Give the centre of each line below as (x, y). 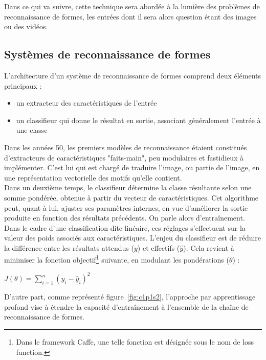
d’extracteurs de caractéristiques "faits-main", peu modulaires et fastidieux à (124, 157)
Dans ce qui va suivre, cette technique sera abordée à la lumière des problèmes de (132, 6)
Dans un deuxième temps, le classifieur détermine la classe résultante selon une (128, 187)
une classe (32, 130)
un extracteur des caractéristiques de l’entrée (86, 103)
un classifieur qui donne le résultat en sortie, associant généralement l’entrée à (138, 120)
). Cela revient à (209, 247)
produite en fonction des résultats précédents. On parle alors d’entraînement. (125, 218)
